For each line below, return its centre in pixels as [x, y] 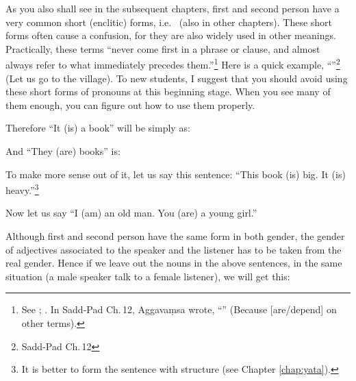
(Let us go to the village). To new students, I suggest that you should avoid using [177, 78]
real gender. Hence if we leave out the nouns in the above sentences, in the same [174, 263]
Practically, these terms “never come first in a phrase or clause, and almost [163, 48]
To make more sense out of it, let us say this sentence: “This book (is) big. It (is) [176, 174]
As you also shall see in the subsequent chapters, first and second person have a [173, 8]
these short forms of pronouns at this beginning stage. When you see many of [168, 91]
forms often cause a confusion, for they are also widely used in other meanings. [171, 35]
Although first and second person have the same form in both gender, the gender [175, 236]
